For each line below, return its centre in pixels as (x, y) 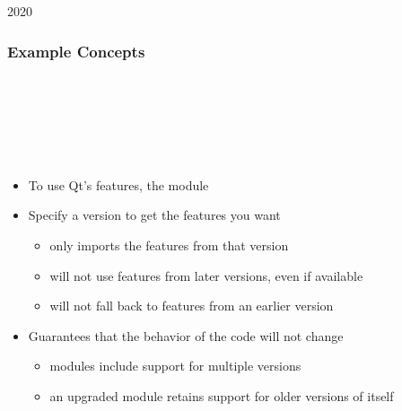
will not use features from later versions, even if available (206, 275)
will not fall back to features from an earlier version (192, 306)
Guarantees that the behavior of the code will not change (186, 335)
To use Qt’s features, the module (118, 184)
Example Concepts (76, 51)
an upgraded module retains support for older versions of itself (222, 395)
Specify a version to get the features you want (154, 215)
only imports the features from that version (169, 245)
